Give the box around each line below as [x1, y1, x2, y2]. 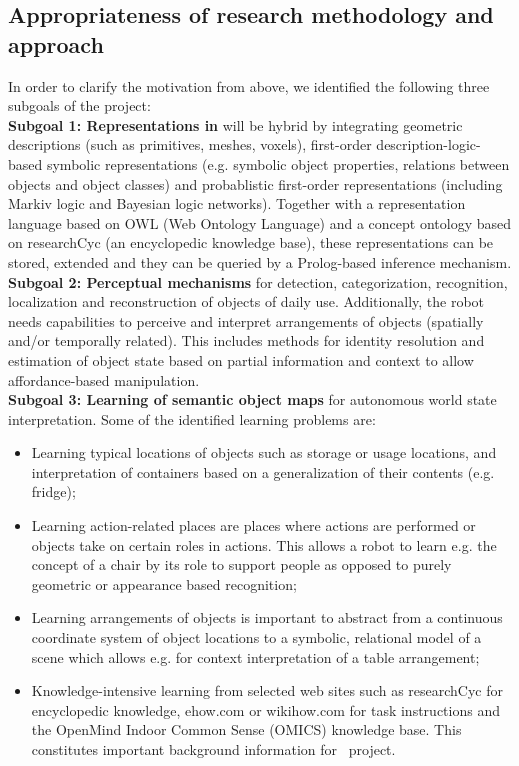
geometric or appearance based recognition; [31, 573, 297, 594]
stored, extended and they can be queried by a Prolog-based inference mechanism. [8, 251, 512, 272]
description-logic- [376, 134, 481, 155]
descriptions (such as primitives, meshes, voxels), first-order [8, 134, 372, 155]
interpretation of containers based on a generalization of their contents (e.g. [31, 461, 495, 482]
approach [8, 28, 104, 59]
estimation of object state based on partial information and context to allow [8, 349, 474, 370]
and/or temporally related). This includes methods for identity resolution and [8, 330, 485, 351]
